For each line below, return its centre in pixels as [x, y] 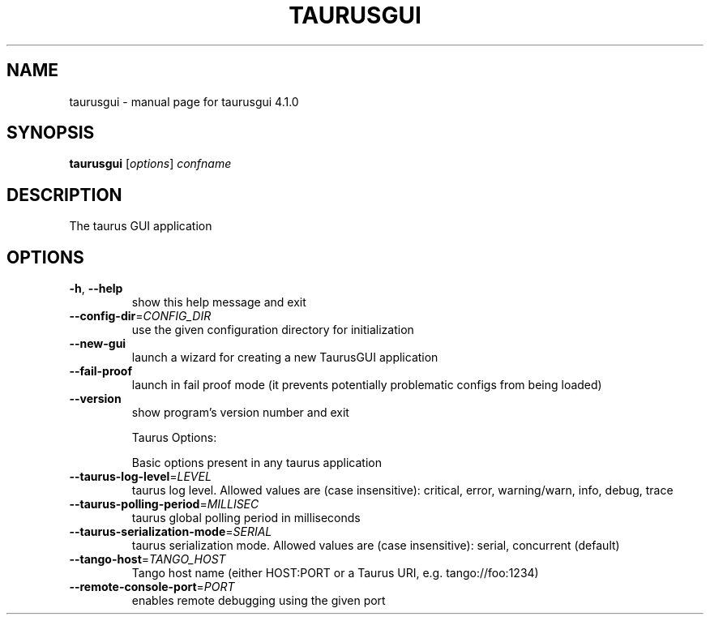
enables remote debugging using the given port [259, 601]
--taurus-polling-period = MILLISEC [164, 504]
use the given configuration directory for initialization [273, 330]
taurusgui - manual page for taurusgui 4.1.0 [184, 101]
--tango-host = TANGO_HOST [148, 559]
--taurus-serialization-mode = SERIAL [171, 532]
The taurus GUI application [141, 226]
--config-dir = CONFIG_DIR [140, 316]
